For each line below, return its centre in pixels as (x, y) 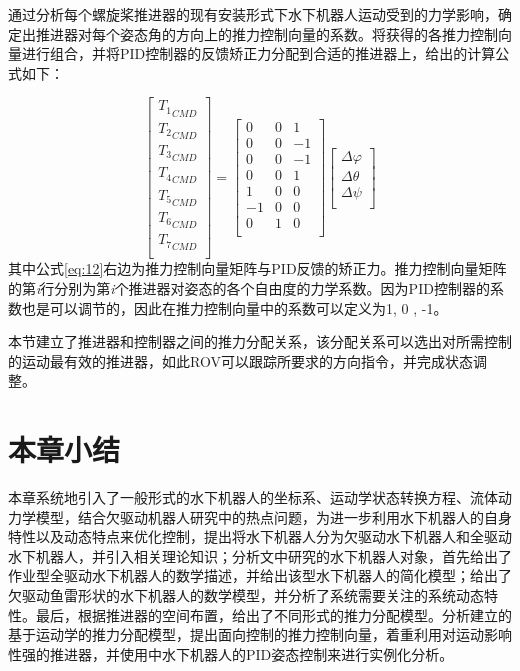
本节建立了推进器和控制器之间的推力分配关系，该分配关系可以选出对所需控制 (260, 341)
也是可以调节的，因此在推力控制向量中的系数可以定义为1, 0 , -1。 (234, 307)
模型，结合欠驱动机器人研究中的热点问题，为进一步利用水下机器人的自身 (273, 516)
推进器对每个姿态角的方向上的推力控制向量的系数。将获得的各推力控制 (266, 33)
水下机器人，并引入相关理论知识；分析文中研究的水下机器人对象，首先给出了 (260, 555)
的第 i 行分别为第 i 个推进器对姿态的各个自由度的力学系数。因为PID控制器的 (249, 287)
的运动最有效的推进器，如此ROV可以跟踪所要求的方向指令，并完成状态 (240, 360)
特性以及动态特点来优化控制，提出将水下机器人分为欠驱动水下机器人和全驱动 (260, 536)
